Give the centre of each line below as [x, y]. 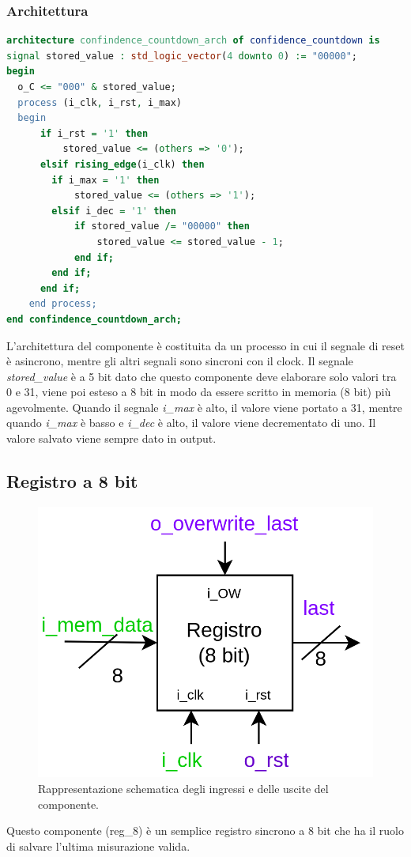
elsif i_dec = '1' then [114, 211]
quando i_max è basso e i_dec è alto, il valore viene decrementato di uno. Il [191, 423]
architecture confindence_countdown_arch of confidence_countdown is [193, 41]
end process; [63, 304]
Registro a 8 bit [72, 481]
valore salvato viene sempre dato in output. [111, 438]
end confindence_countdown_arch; [94, 319]
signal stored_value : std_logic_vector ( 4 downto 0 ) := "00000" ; [182, 56]
